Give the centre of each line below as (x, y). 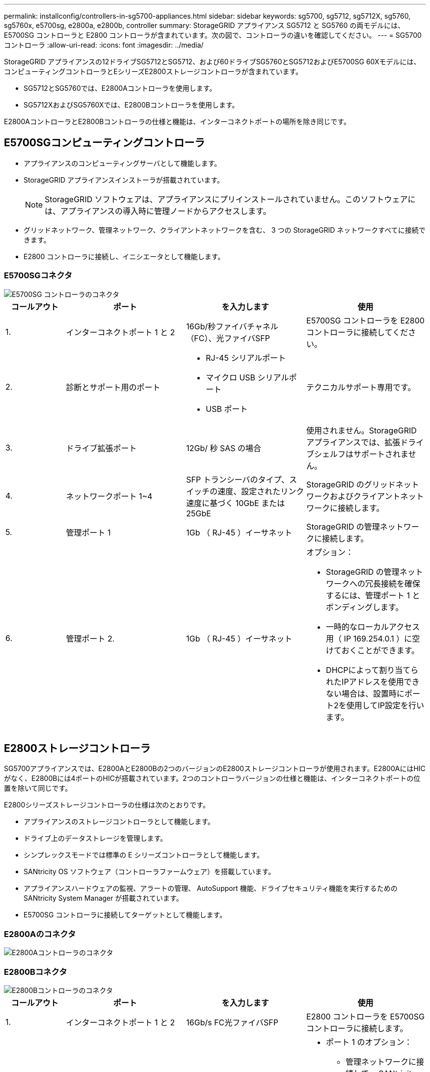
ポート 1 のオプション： (369, 1042)
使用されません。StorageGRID (362, 430)
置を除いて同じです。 (38, 788)
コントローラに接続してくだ (357, 332)
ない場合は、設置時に (365, 693)
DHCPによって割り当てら (372, 670)
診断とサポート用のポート (113, 387)
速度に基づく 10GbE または (236, 503)
